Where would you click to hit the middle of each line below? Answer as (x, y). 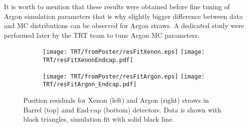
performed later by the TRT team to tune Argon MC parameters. (102, 35)
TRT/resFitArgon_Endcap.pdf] (90, 85)
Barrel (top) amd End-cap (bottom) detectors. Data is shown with (122, 109)
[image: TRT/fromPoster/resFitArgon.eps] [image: (124, 76)
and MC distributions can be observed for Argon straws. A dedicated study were (124, 25)
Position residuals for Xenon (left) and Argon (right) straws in (116, 100)
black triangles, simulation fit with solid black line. (99, 119)
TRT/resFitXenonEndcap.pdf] (88, 60)
